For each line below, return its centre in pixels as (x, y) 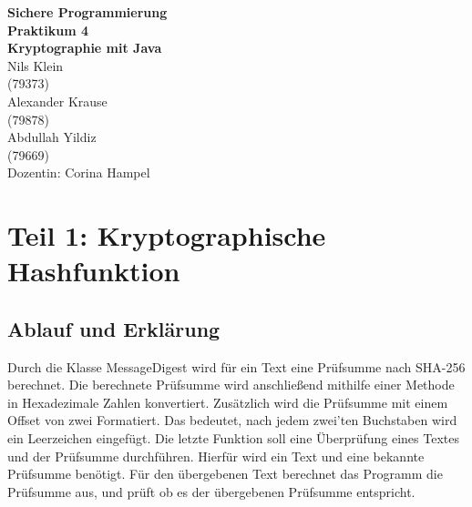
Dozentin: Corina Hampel (79, 172)
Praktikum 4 (48, 30)
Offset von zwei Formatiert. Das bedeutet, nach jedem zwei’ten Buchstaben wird (232, 420)
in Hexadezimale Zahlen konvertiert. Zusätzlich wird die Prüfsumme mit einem (228, 402)
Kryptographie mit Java (85, 48)
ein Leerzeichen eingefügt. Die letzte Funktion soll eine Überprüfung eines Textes (233, 438)
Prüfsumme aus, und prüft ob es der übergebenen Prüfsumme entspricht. (211, 491)
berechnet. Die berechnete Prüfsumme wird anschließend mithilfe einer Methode (231, 385)
